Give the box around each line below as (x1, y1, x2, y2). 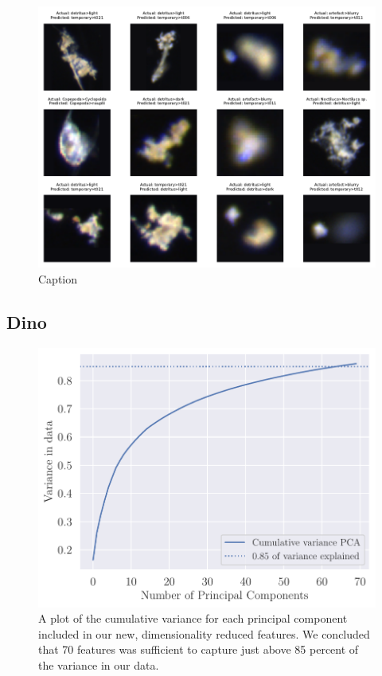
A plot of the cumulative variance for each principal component (38, 610, 348, 627)
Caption (38, 271, 78, 287)
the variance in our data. (38, 656, 159, 673)
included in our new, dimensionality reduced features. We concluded (38, 625, 370, 642)
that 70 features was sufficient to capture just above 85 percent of (38, 641, 359, 658)
